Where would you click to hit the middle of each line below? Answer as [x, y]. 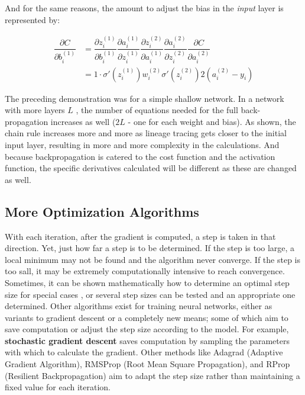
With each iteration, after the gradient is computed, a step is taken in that [140, 236]
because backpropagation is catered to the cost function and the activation [140, 156]
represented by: [33, 19]
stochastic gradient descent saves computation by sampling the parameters [147, 340]
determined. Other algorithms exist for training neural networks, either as [139, 306]
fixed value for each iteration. [58, 387]
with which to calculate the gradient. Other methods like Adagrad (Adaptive [144, 352]
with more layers [35, 110]
